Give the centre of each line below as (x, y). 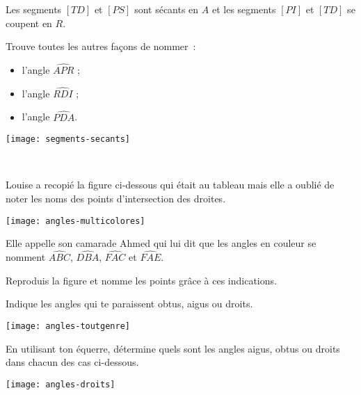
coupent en (29, 23)
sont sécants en (167, 9)
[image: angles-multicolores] (75, 221)
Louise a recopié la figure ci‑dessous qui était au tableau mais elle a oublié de (170, 185)
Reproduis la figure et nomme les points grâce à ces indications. (141, 280)
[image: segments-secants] (68, 139)
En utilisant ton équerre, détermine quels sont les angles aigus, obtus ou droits (173, 348)
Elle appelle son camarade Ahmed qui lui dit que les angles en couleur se (161, 243)
